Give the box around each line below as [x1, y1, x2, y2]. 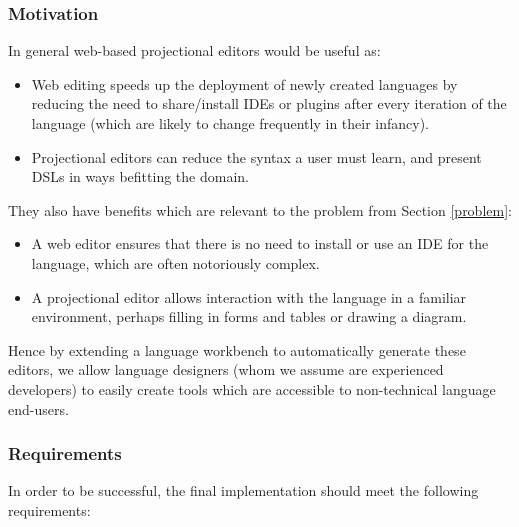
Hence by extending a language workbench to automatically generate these [8, 339, 466, 360]
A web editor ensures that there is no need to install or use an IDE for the [31, 233, 489, 254]
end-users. [8, 398, 69, 419]
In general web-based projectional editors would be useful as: [8, 40, 381, 61]
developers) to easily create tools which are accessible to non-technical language [8, 378, 496, 399]
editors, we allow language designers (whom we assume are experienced [8, 359, 444, 380]
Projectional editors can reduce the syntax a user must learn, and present [31, 146, 482, 167]
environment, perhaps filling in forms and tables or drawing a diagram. [31, 306, 467, 327]
